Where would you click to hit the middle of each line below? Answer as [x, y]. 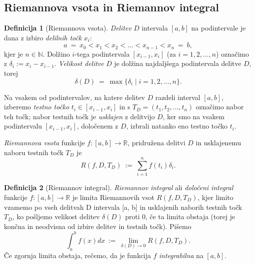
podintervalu [23, 126]
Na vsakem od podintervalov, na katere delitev [74, 97]
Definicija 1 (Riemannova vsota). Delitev [68, 28]
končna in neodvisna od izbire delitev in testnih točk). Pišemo [98, 226]
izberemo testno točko [37, 107]
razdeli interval [178, 97]
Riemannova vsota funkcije [44, 142]
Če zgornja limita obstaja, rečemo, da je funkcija [78, 255]
